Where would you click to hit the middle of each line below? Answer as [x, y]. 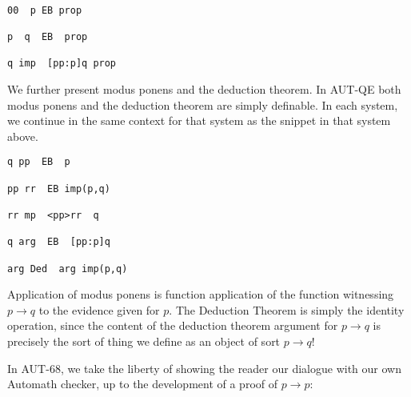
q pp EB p [39, 162]
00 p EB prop [45, 10]
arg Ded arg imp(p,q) [68, 269]
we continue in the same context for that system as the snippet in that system [199, 120]
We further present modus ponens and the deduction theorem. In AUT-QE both [204, 88]
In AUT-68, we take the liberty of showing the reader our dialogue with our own [204, 368]
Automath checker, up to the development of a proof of [143, 384]
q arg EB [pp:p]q [59, 242]
